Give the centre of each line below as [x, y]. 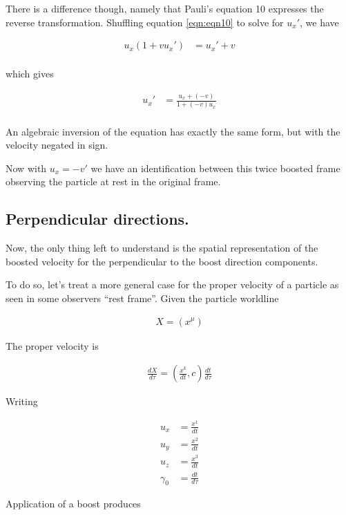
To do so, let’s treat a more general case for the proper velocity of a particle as [172, 284]
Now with [26, 168]
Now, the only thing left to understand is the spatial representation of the [162, 248]
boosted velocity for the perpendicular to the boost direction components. [162, 261]
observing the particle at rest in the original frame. [113, 181]
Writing [22, 401]
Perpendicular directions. [97, 219]
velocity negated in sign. [57, 145]
